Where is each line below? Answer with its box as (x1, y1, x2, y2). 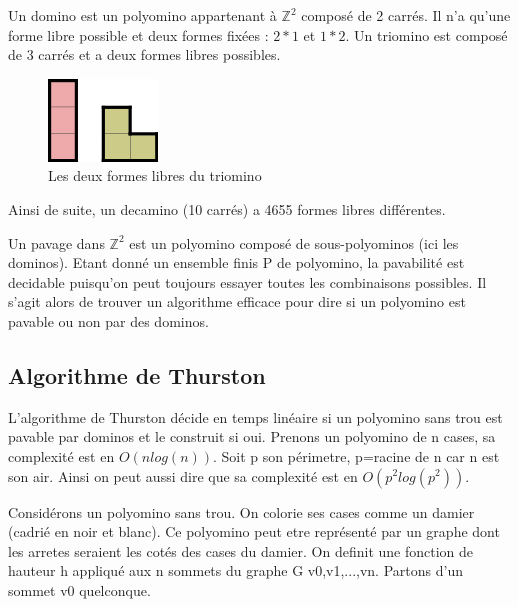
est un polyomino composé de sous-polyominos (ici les (129, 232, 459, 253)
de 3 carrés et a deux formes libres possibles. (8, 44, 281, 65)
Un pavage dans (8, 232, 105, 253)
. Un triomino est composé (345, 24, 508, 45)
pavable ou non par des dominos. (8, 310, 209, 331)
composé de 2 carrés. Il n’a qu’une (301, 5, 511, 25)
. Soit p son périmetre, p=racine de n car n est (213, 445, 500, 466)
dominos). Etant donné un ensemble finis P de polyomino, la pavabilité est (8, 252, 465, 273)
